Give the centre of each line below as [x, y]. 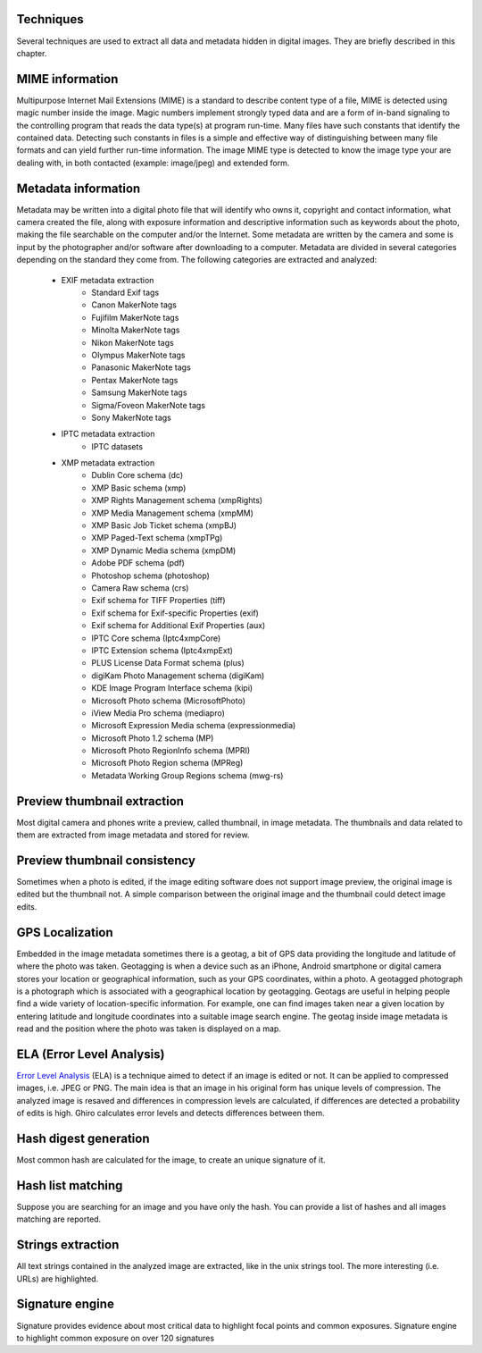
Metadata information [79, 188]
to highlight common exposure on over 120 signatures [115, 1338]
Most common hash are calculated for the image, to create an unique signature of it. [171, 1160]
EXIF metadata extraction [108, 280]
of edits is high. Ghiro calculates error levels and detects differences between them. [170, 1113]
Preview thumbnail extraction [100, 801]
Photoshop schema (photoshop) [150, 576]
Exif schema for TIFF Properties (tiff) [159, 601]
